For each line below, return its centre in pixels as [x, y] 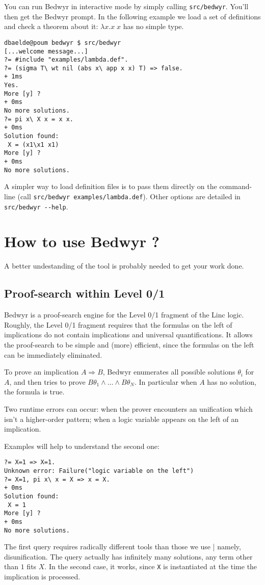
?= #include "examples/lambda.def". [66, 60]
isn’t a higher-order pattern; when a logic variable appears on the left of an [122, 419]
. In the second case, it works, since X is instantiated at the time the [151, 566]
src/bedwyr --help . [36, 206]
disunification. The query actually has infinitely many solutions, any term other [128, 556]
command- [236, 186]
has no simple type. [153, 26]
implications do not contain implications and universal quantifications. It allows [128, 335]
